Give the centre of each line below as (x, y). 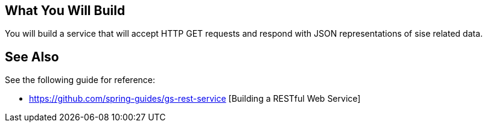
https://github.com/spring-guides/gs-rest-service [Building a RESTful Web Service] (195, 99)
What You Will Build (65, 11)
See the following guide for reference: (80, 80)
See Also (32, 57)
